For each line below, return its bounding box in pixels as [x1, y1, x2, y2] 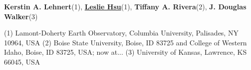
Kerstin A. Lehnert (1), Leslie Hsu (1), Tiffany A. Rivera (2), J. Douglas [4, 1, 247, 11]
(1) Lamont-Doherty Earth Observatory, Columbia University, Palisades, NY [4, 28, 239, 38]
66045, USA [4, 56, 40, 67]
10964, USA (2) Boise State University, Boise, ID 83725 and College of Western [4, 37, 247, 47]
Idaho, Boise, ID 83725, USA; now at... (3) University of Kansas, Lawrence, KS [4, 47, 247, 57]
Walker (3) [4, 11, 38, 21]
